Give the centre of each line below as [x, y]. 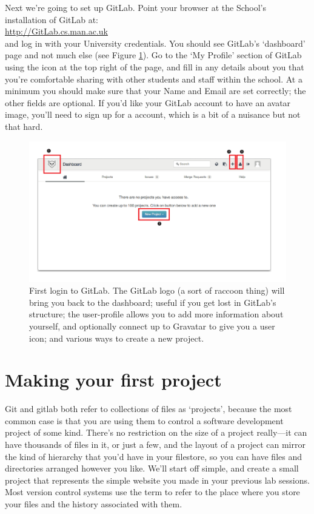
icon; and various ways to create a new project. [117, 338]
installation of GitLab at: [52, 19]
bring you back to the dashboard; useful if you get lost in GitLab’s [153, 302]
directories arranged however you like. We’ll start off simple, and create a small [152, 468]
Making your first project [113, 380]
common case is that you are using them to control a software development [144, 420]
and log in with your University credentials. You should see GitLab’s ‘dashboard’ [155, 43]
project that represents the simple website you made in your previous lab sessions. [157, 480]
